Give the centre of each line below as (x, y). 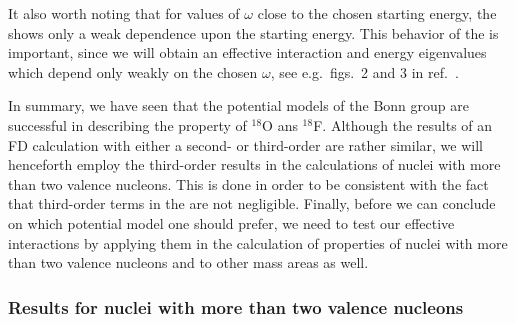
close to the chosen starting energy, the (377, 13)
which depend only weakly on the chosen (133, 71)
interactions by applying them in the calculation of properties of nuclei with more (258, 242)
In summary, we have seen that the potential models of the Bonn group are (238, 105)
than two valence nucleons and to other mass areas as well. (188, 262)
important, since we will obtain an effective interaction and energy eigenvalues (247, 52)
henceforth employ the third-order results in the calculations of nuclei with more (254, 164)
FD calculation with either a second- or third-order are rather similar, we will (245, 144)
